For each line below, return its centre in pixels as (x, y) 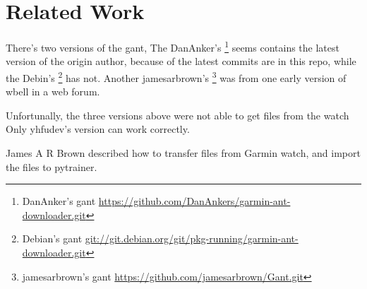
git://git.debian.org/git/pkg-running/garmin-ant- (192, 238)
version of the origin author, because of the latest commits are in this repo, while (181, 61)
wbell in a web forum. (53, 92)
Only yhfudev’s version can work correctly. (98, 129)
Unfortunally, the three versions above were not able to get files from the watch (178, 115)
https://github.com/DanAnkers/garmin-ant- (194, 201)
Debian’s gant (52, 238)
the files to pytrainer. (52, 166)
